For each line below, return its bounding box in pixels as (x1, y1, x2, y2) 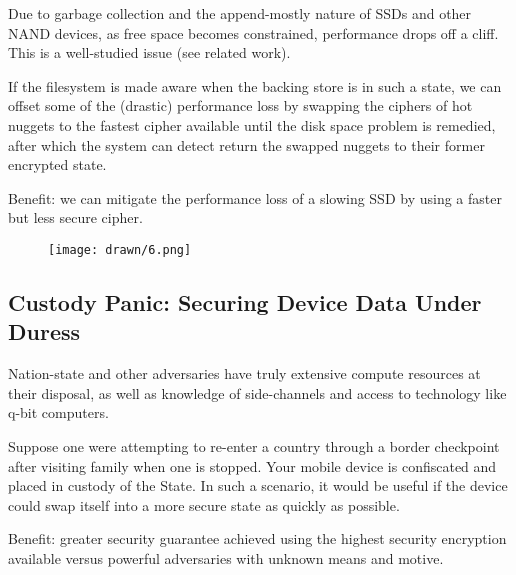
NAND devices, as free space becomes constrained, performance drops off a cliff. (8, 22, 499, 43)
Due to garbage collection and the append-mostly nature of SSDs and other (8, 3, 472, 23)
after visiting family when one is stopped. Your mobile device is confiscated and (8, 455, 497, 476)
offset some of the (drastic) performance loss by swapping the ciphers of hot (8, 95, 473, 116)
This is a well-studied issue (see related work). (8, 42, 291, 63)
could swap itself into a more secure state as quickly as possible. (8, 494, 400, 515)
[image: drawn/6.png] (48, 242, 192, 257)
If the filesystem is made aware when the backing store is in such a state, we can (8, 75, 502, 96)
